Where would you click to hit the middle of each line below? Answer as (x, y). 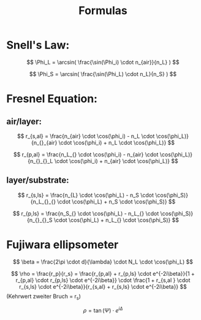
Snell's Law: (38, 45)
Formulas (103, 11)
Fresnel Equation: (52, 99)
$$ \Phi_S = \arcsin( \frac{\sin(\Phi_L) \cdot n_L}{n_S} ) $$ (103, 74)
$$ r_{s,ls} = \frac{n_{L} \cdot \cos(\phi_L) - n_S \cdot (86, 195)
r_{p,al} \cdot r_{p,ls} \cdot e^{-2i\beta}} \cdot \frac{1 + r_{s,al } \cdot (103, 280)
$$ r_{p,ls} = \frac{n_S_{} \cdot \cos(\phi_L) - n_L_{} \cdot (86, 213)
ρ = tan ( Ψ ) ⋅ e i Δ (103, 310)
